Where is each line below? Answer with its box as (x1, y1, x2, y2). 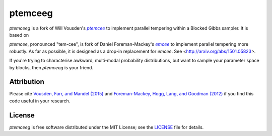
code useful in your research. (9, 98, 71, 104)
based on (9, 32, 29, 38)
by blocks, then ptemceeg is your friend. (9, 64, 93, 70)
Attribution (9, 78, 45, 86)
